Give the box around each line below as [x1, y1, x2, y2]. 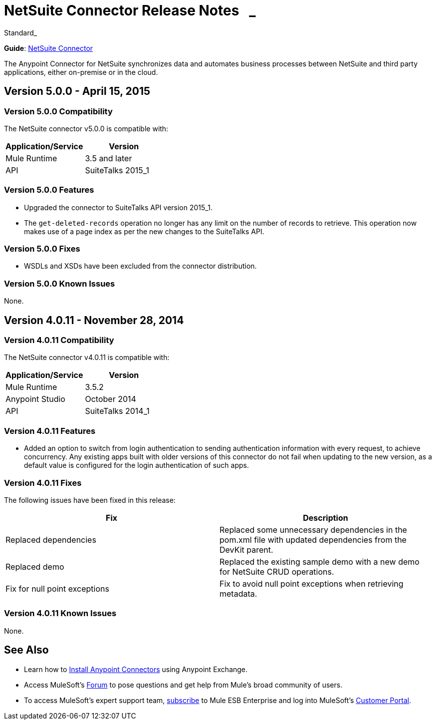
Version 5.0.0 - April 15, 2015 [4, 85, 151, 98]
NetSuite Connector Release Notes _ [4, 2, 256, 19]
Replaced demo [5, 561, 64, 572]
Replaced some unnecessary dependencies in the [219, 524, 407, 535]
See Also [4, 644, 49, 657]
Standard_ [4, 28, 37, 37]
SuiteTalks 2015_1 [85, 165, 149, 175]
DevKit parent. [219, 544, 273, 555]
